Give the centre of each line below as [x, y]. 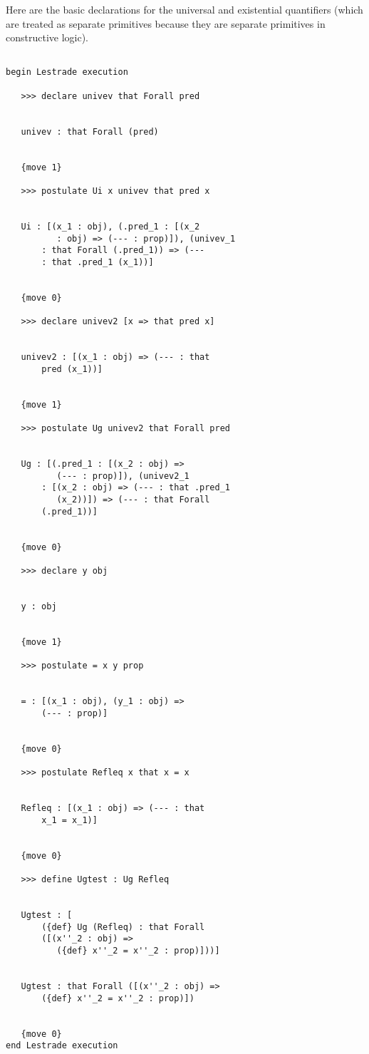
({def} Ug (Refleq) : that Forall [123, 927]
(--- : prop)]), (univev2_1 [123, 476]
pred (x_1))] [72, 369]
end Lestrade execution [62, 1046]
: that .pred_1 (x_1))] [98, 262]
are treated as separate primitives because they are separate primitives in [166, 23]
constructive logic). [47, 37]
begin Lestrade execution [67, 72]
